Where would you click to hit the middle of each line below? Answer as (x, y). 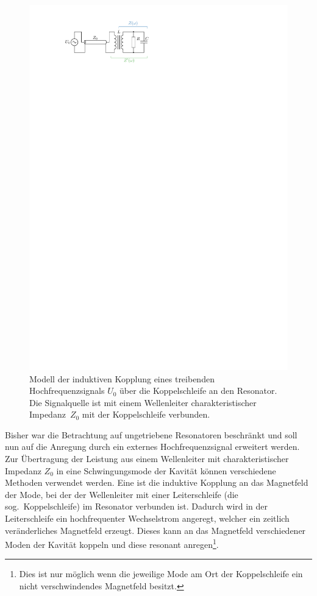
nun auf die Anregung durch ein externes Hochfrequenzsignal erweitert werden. (152, 447)
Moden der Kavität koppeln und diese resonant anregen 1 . (112, 543)
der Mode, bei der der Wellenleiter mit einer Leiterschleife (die (122, 494)
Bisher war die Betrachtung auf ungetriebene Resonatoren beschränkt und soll (151, 434)
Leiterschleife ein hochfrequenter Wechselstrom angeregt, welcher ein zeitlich (147, 518)
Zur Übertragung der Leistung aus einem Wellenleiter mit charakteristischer (147, 459)
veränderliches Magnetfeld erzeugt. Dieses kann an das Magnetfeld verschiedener (155, 530)
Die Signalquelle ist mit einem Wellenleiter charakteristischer (143, 402)
